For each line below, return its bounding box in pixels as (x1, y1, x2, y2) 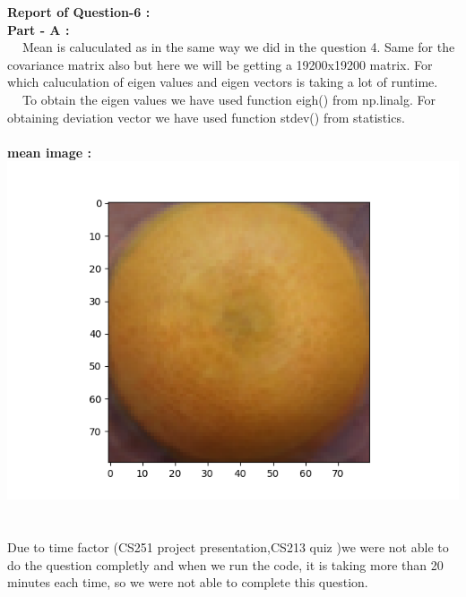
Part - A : (7, 20, 70, 38)
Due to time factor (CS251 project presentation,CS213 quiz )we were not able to (7, 538, 449, 557)
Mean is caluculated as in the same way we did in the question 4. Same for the (22, 38, 455, 56)
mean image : (7, 142, 91, 161)
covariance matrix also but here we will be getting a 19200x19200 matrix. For (7, 55, 433, 73)
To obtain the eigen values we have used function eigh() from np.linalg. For (22, 90, 436, 108)
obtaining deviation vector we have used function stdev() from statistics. (7, 107, 405, 126)
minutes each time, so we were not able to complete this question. (7, 573, 368, 592)
